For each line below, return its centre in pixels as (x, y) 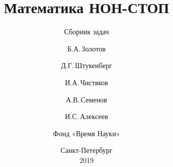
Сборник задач (87, 32)
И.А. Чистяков (87, 82)
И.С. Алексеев (87, 116)
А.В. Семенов (87, 99)
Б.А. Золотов (87, 48)
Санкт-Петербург (87, 150)
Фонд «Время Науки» (87, 133)
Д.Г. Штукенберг (87, 65)
